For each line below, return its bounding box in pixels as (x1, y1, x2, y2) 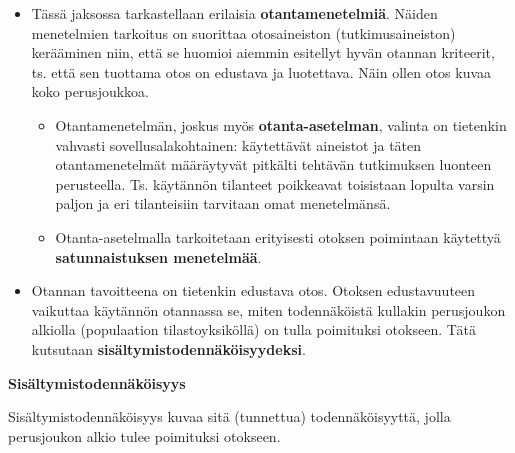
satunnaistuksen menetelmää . (55, 246, 262, 267)
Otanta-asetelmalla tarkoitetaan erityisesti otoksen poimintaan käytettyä (55, 226, 501, 247)
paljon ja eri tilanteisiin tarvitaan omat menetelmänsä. (55, 193, 391, 214)
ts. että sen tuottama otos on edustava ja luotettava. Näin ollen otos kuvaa (31, 61, 492, 82)
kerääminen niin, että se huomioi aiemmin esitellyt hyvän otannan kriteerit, (31, 42, 495, 63)
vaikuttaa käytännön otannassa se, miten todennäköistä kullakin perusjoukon (31, 299, 506, 320)
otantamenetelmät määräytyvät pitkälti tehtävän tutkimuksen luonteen (55, 154, 492, 175)
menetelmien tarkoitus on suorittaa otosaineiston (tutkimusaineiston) (31, 22, 456, 43)
